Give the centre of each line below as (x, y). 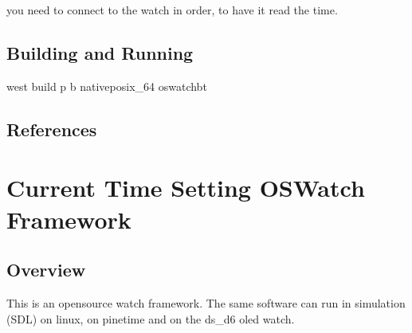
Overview (46, 270)
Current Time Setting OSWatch (186, 188)
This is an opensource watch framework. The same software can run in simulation (206, 302)
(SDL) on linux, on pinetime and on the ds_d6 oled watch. (151, 318)
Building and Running (100, 52)
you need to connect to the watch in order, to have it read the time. (172, 10)
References (52, 129)
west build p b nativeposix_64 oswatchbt (107, 86)
